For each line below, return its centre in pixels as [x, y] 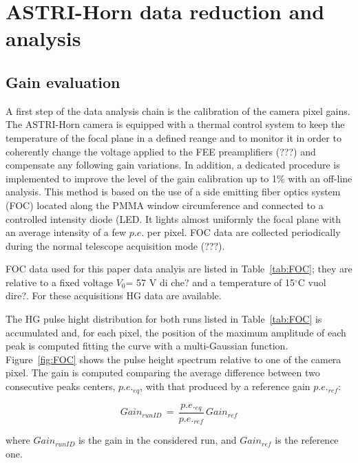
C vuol [312, 282]
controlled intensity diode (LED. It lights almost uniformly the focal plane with [173, 218]
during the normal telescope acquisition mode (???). [115, 245]
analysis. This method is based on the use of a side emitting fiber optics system [173, 192]
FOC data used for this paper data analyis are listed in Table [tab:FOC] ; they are [179, 269]
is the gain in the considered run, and [157, 440]
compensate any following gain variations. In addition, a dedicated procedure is [173, 165]
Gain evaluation [63, 82]
